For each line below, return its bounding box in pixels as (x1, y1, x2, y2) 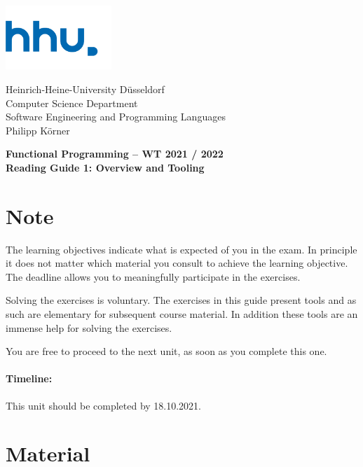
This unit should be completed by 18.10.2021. (6, 398, 202, 412)
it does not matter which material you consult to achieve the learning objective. (6, 256, 348, 270)
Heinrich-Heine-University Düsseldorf (6, 81, 165, 96)
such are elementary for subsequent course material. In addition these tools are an (6, 306, 358, 321)
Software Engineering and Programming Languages (6, 109, 226, 124)
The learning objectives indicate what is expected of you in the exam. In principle (6, 242, 357, 256)
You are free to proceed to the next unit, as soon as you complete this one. (6, 344, 327, 358)
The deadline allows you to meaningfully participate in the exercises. (6, 269, 301, 284)
